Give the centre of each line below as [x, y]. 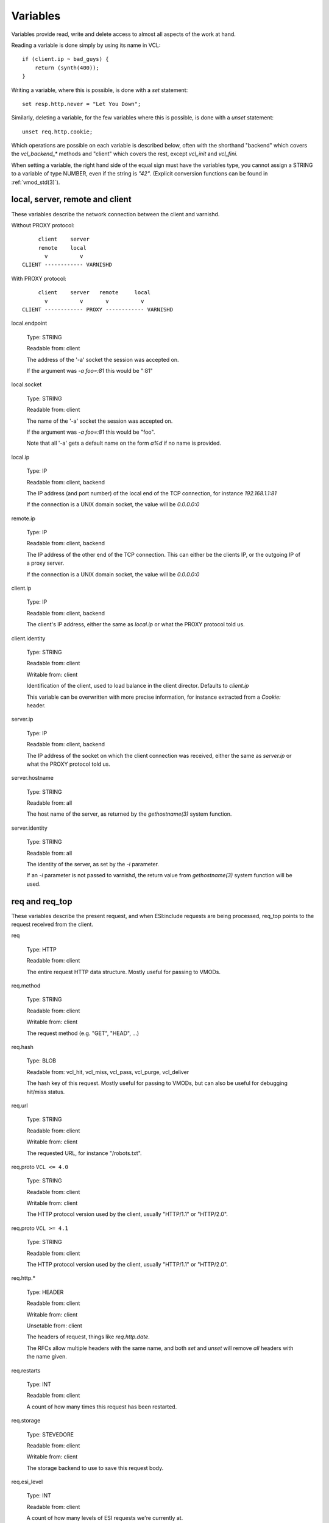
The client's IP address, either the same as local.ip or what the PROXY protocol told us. [136, 624]
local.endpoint [29, 323]
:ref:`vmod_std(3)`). [36, 182]
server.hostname [33, 778]
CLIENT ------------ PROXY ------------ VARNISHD [98, 310]
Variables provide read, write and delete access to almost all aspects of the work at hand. [123, 34]
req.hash [22, 1047]
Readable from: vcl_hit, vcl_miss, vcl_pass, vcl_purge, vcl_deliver [108, 1072]
